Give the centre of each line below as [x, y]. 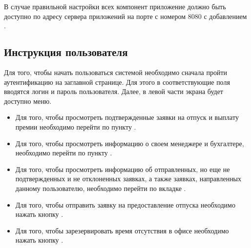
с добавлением [225, 16]
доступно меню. [28, 101]
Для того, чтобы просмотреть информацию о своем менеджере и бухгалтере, [130, 143]
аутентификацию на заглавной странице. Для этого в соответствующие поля [117, 82]
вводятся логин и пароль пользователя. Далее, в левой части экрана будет [114, 91]
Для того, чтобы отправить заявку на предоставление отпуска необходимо [125, 204]
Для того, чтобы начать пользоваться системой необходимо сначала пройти [116, 72]
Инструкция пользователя [66, 52]
